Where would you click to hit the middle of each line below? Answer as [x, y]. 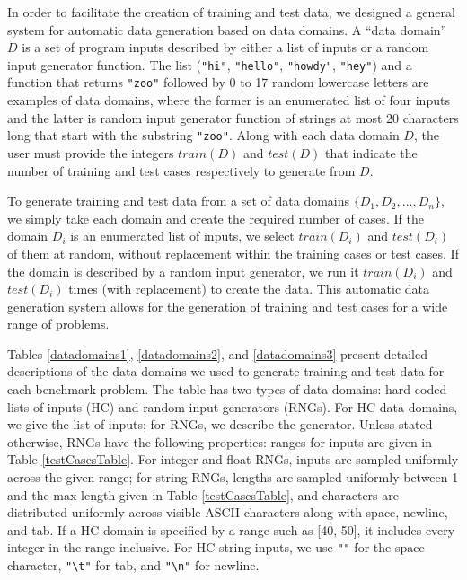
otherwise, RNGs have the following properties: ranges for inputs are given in [220, 441]
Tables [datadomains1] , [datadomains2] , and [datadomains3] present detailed [217, 353]
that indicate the [371, 152]
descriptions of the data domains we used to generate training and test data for [226, 371]
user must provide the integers [91, 152]
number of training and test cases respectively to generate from [181, 170]
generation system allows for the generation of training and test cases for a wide [228, 306]
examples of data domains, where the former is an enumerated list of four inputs [229, 100]
